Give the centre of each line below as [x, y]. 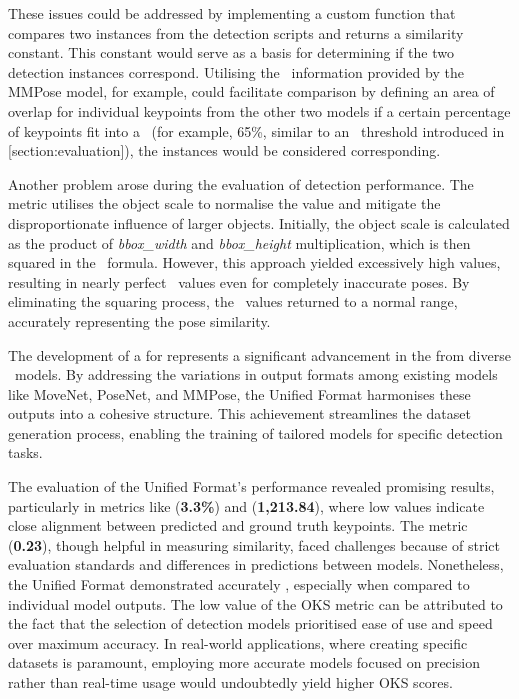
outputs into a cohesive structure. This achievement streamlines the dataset [239, 413]
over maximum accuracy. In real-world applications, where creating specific [238, 642]
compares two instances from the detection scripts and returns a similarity [236, 32]
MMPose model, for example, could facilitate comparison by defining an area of [251, 91]
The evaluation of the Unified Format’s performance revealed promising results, [251, 486]
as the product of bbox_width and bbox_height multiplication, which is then [239, 242]
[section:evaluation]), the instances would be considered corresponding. [224, 150]
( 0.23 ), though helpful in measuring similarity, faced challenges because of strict [254, 544]
